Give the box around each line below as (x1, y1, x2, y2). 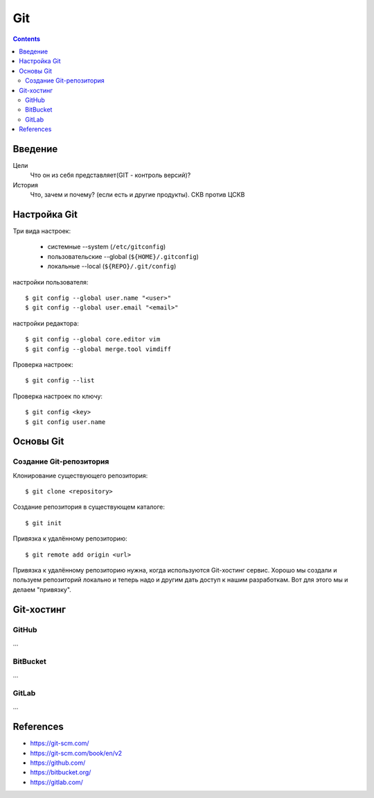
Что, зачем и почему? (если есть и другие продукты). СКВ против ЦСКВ (30, 191, 245, 199)
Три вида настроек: (12, 227, 71, 235)
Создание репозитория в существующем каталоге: (12, 503, 166, 511)
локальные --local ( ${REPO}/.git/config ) (47, 262, 177, 271)
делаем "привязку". (12, 585, 72, 593)
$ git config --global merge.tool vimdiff (25, 345, 172, 353)
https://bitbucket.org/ (30, 768, 91, 776)
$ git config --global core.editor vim (25, 335, 161, 343)
